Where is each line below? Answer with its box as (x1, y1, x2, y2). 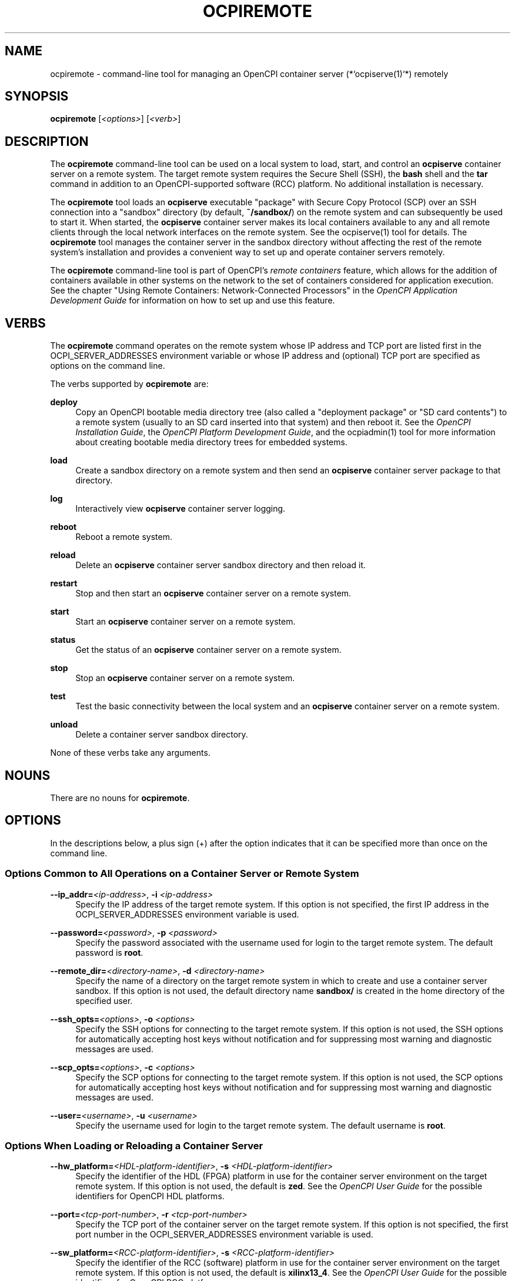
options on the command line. (50, 361, 165, 371)
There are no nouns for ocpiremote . (50, 792, 190, 803)
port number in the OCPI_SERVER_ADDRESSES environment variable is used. (75, 1229, 373, 1240)
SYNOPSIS (5, 89, 69, 104)
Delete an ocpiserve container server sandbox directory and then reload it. (75, 560, 366, 571)
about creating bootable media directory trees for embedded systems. (75, 437, 347, 448)
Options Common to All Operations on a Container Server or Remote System (5, 868, 359, 880)
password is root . (75, 947, 143, 958)
